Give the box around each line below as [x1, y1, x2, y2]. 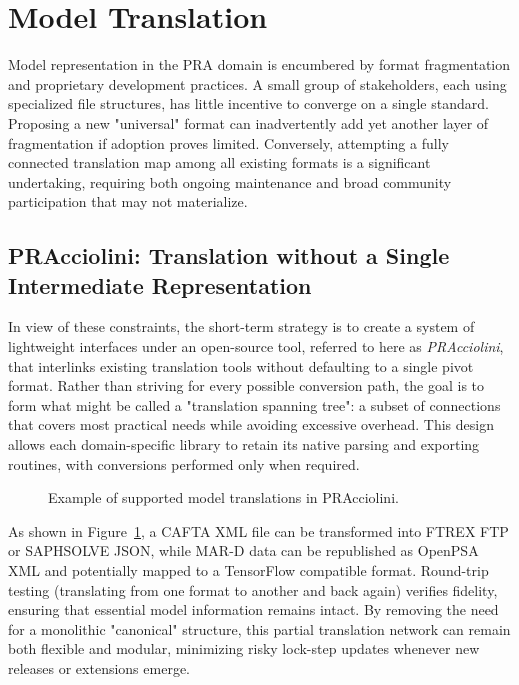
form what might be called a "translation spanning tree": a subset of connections [8, 394, 501, 415]
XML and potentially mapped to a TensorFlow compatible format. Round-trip [8, 560, 489, 580]
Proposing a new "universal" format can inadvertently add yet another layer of [8, 112, 489, 133]
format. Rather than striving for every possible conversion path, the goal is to [8, 375, 485, 396]
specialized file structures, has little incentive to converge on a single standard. [8, 93, 489, 114]
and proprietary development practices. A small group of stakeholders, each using [8, 73, 507, 94]
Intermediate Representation [8, 269, 312, 300]
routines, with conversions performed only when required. [8, 453, 360, 474]
